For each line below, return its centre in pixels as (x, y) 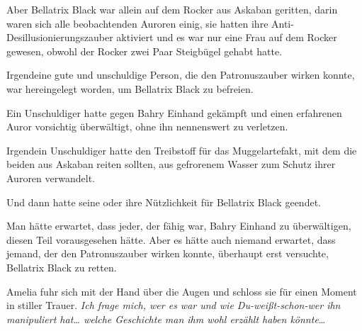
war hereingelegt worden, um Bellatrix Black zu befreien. (130, 88)
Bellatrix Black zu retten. (62, 267)
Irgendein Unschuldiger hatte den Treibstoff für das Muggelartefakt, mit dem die (182, 150)
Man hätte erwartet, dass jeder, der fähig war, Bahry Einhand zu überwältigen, (179, 226)
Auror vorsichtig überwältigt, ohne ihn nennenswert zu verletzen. (147, 127)
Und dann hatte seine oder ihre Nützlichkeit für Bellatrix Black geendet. (164, 202)
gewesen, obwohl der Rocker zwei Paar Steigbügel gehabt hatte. (145, 51)
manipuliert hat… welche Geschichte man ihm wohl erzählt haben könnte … (166, 319)
